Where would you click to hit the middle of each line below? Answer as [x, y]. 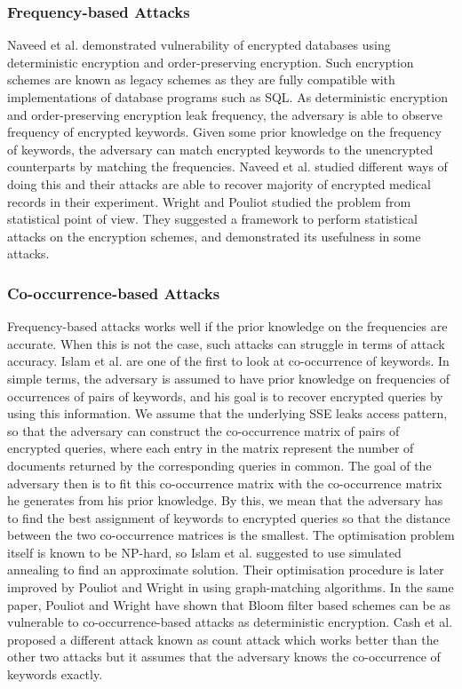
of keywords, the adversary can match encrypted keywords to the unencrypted [220, 149]
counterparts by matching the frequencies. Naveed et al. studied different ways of [227, 166]
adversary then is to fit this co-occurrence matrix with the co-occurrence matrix [225, 483]
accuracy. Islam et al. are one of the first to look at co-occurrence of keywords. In [228, 361]
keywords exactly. [55, 674]
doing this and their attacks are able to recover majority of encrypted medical [219, 183]
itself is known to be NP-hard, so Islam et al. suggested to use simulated [204, 552]
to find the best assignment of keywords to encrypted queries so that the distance [229, 517]
